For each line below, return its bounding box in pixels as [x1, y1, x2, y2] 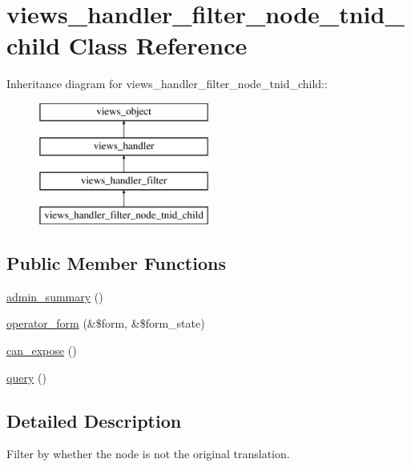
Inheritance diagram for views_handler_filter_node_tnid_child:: [6, 75, 328, 92]
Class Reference [68, 29, 248, 62]
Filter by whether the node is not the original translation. [6, 445, 290, 462]
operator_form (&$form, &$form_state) [6, 315, 205, 332]
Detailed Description [6, 408, 182, 433]
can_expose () [6, 342, 77, 359]
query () [6, 368, 46, 385]
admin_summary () [6, 288, 103, 304]
